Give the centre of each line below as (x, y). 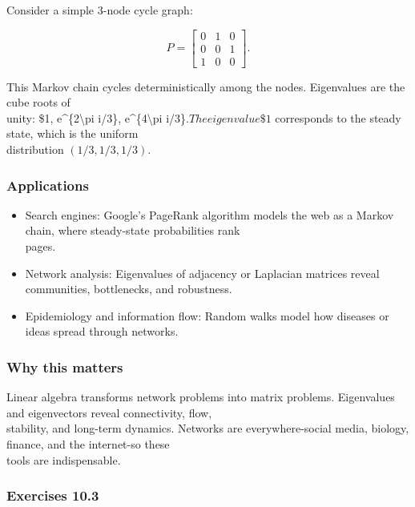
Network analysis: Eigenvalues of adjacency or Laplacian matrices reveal (202, 273)
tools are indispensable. (64, 459)
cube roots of (38, 102)
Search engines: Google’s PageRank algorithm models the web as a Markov (210, 214)
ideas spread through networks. (102, 331)
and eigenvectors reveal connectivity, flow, (109, 412)
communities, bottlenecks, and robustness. (129, 289)
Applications (48, 185)
